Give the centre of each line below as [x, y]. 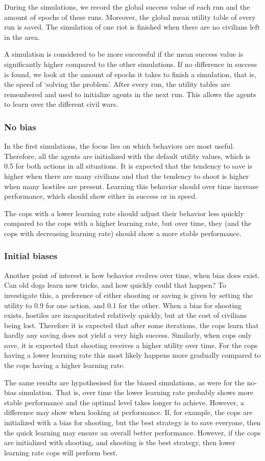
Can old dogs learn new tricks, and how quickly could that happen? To [115, 285]
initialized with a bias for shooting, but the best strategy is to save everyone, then [132, 422]
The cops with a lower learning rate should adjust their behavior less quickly [124, 213]
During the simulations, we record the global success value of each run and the [127, 7]
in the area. [22, 37]
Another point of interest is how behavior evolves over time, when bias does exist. [132, 275]
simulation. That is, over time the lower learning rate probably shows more [136, 392]
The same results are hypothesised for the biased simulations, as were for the [125, 382]
